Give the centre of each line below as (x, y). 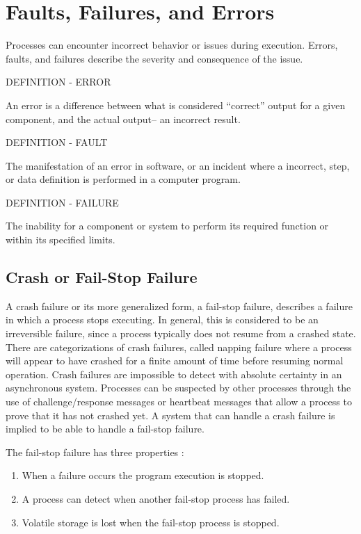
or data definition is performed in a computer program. (123, 179)
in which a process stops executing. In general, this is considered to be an (162, 319)
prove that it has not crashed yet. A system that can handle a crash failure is (170, 415)
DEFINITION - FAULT (57, 142)
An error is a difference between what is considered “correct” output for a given (176, 105)
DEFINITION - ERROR (58, 82)
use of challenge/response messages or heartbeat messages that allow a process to (179, 402)
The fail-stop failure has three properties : (95, 452)
